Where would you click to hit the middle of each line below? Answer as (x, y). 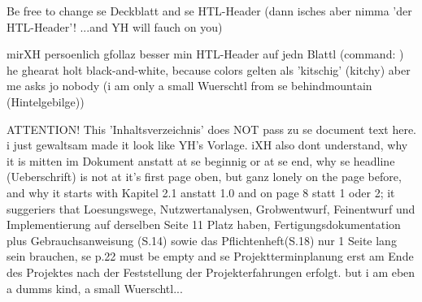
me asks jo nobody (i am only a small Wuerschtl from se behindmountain (189, 86)
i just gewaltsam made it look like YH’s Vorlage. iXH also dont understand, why (207, 145)
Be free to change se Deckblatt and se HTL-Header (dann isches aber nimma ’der (209, 11)
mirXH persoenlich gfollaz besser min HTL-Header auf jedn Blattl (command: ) (205, 54)
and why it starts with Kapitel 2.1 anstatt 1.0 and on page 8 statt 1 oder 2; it (201, 192)
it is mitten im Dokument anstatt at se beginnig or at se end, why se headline (201, 160)
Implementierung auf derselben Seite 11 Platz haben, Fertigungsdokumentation (204, 224)
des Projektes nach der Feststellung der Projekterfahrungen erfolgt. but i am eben (211, 272)
